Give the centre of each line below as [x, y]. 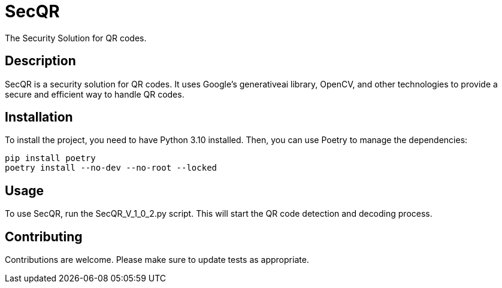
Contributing [44, 237]
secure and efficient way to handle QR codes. [95, 94]
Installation [39, 117]
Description [40, 61]
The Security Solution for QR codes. [76, 38]
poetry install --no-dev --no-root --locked [111, 168]
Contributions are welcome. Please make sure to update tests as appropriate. [157, 260]
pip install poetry [50, 158]
